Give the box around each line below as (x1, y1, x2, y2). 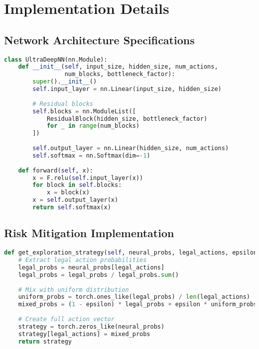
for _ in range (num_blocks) (46, 122, 140, 130)
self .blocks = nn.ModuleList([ (32, 107, 136, 115)
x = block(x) (46, 189, 90, 196)
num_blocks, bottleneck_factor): (64, 71, 175, 78)
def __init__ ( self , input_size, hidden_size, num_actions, (18, 63, 218, 71)
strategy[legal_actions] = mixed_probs (18, 330, 150, 338)
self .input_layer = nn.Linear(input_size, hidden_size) (32, 86, 222, 93)
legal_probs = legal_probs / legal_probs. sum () (18, 271, 179, 278)
